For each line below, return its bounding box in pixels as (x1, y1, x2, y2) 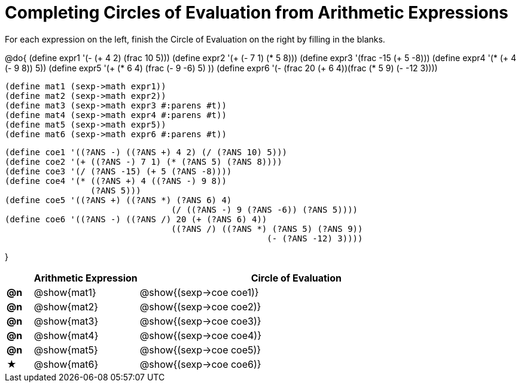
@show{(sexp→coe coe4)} (139, 329, 262, 341)
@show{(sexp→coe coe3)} (139, 315, 261, 327)
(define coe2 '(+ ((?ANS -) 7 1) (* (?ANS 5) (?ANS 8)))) (5, 156, 282, 167)
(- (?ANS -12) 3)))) (267, 233, 363, 243)
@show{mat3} (33, 315, 99, 327)
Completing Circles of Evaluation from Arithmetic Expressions (5, 2, 508, 23)
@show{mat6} (33, 358, 99, 370)
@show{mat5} (33, 343, 98, 356)
